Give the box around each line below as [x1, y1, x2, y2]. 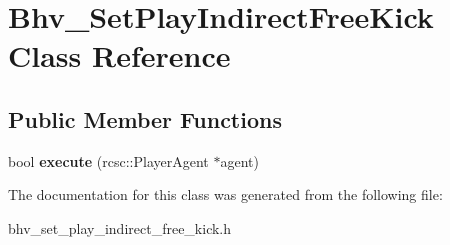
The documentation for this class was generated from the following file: [8, 184, 443, 205]
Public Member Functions [8, 103, 282, 134]
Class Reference [8, 35, 231, 76]
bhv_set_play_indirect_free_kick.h [8, 217, 232, 238]
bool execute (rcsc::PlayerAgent [8, 150, 209, 171]
